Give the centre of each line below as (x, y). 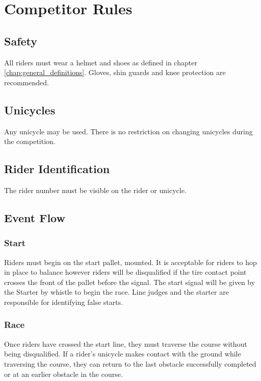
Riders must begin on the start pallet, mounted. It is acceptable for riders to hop (130, 262)
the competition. (30, 141)
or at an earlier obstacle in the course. (63, 374)
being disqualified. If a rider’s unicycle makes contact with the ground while (123, 354)
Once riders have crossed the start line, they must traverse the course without (126, 343)
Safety (21, 41)
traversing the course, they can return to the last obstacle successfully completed (130, 363)
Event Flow (35, 217)
